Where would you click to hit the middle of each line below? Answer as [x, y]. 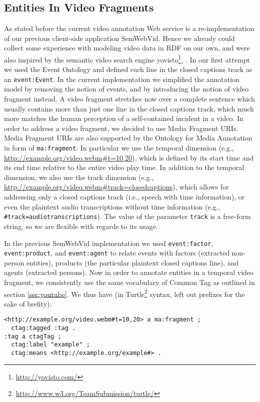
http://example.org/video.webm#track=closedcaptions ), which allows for [116, 187]
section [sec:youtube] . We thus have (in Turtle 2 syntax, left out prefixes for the [124, 293]
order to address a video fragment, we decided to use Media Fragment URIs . [121, 128]
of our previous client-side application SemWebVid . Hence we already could [119, 38]
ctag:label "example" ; [50, 345]
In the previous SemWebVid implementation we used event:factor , [109, 243]
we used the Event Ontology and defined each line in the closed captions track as [128, 69]
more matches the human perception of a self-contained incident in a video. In [124, 118]
